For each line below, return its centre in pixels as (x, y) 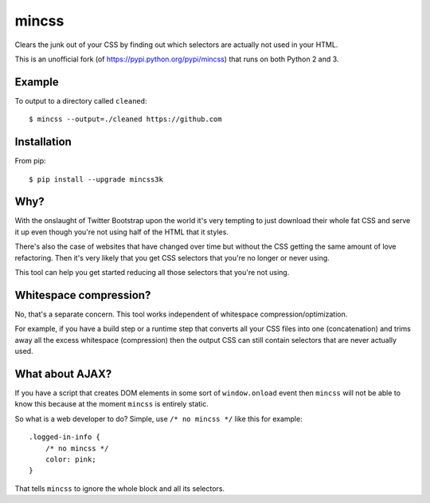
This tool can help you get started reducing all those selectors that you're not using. (152, 272)
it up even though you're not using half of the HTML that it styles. (121, 232)
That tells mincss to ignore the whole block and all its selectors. (120, 488)
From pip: (31, 161)
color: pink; (70, 459)
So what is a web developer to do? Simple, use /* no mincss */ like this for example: (158, 419)
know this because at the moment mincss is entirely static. (111, 404)
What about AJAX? (63, 373)
